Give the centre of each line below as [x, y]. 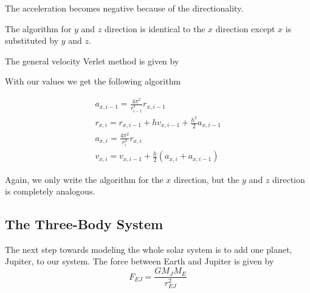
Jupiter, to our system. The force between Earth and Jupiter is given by [139, 261]
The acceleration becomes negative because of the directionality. [124, 8]
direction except [245, 28]
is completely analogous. [50, 191]
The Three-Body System [84, 224]
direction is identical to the [155, 28]
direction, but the [207, 179]
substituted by [32, 40]
